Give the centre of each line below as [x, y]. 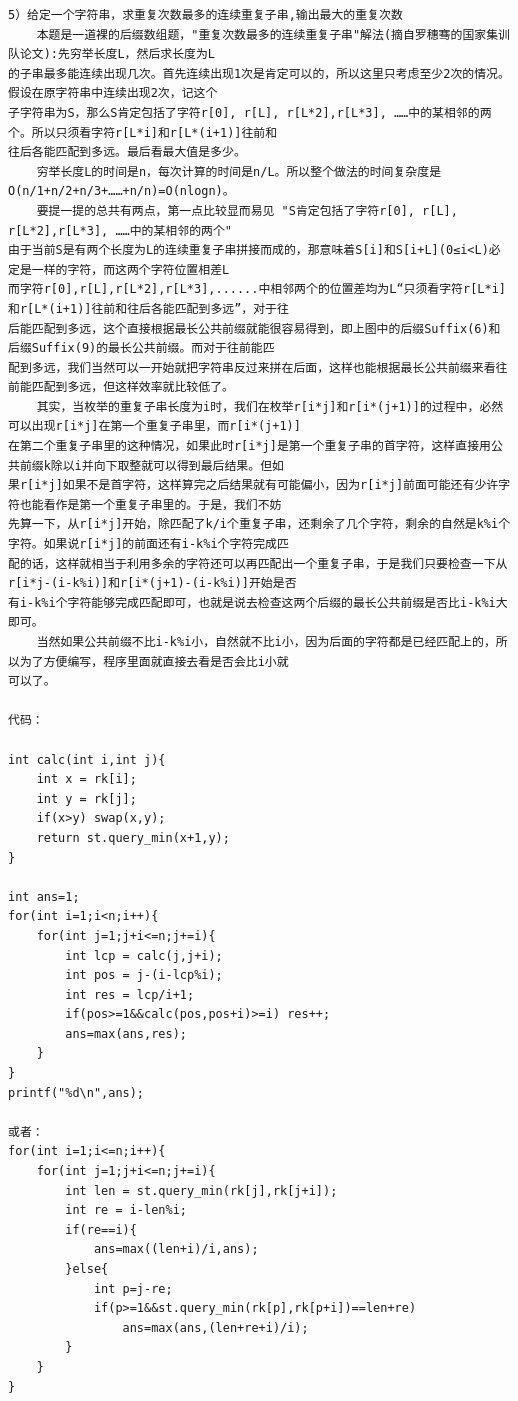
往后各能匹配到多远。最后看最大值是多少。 [127, 152]
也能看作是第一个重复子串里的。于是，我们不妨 [150, 504]
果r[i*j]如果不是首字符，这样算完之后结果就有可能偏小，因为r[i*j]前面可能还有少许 [253, 485]
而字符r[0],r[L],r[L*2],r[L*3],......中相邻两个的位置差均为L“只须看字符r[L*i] [257, 289]
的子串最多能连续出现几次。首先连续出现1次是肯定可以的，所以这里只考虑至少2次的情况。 [259, 73]
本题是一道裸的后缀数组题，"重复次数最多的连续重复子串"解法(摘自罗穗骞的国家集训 [273, 34]
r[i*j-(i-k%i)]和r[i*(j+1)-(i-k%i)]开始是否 [152, 583]
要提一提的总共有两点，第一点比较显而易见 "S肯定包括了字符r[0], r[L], [247, 210]
